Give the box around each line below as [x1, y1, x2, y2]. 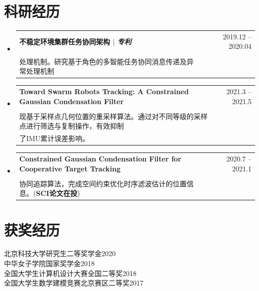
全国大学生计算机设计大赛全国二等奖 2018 [4, 268, 136, 278]
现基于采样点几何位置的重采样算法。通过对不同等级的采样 [19, 111, 208, 121]
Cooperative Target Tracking [19, 163, 121, 173]
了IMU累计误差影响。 [19, 133, 90, 144]
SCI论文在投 [36, 188, 77, 198]
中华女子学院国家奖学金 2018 [4, 258, 95, 269]
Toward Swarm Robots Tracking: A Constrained [19, 86, 189, 96]
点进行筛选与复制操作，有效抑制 [19, 121, 124, 131]
